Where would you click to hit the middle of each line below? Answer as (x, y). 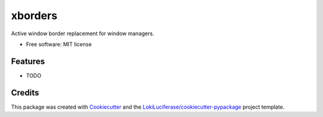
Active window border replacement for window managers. (83, 33)
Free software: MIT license (59, 44)
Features (28, 61)
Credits (25, 93)
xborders (34, 16)
